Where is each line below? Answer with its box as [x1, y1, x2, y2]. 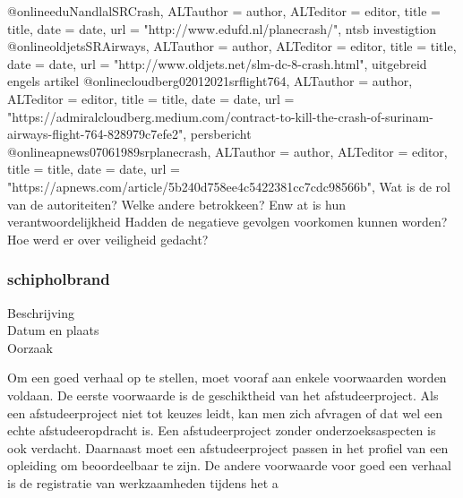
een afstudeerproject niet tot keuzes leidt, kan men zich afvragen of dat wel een [7, 403, 442, 422]
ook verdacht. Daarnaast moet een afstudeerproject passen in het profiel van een [7, 438, 449, 457]
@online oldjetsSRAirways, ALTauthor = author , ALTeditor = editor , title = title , [7, 37, 457, 56]
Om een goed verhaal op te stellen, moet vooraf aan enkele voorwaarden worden [7, 368, 447, 387]
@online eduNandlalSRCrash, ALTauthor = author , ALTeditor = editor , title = [7, 2, 441, 20]
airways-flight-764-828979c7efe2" [7, 124, 184, 143]
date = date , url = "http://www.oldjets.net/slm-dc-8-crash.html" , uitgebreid [7, 54, 427, 73]
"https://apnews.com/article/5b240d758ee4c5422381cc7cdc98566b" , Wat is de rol [7, 176, 450, 195]
